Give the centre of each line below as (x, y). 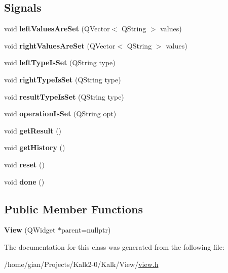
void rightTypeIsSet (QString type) (63, 79)
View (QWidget (30, 230)
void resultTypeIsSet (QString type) (64, 96)
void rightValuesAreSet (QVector (60, 45)
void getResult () (33, 130)
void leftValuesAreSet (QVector (57, 29)
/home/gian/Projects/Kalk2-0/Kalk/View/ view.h (81, 264)
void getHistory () (35, 147)
